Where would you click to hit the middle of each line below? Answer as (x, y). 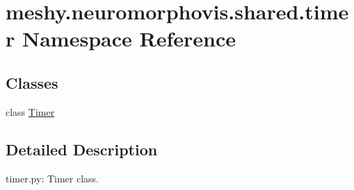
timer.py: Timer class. (52, 178)
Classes (32, 82)
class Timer (30, 111)
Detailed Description (82, 149)
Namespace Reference (129, 38)
